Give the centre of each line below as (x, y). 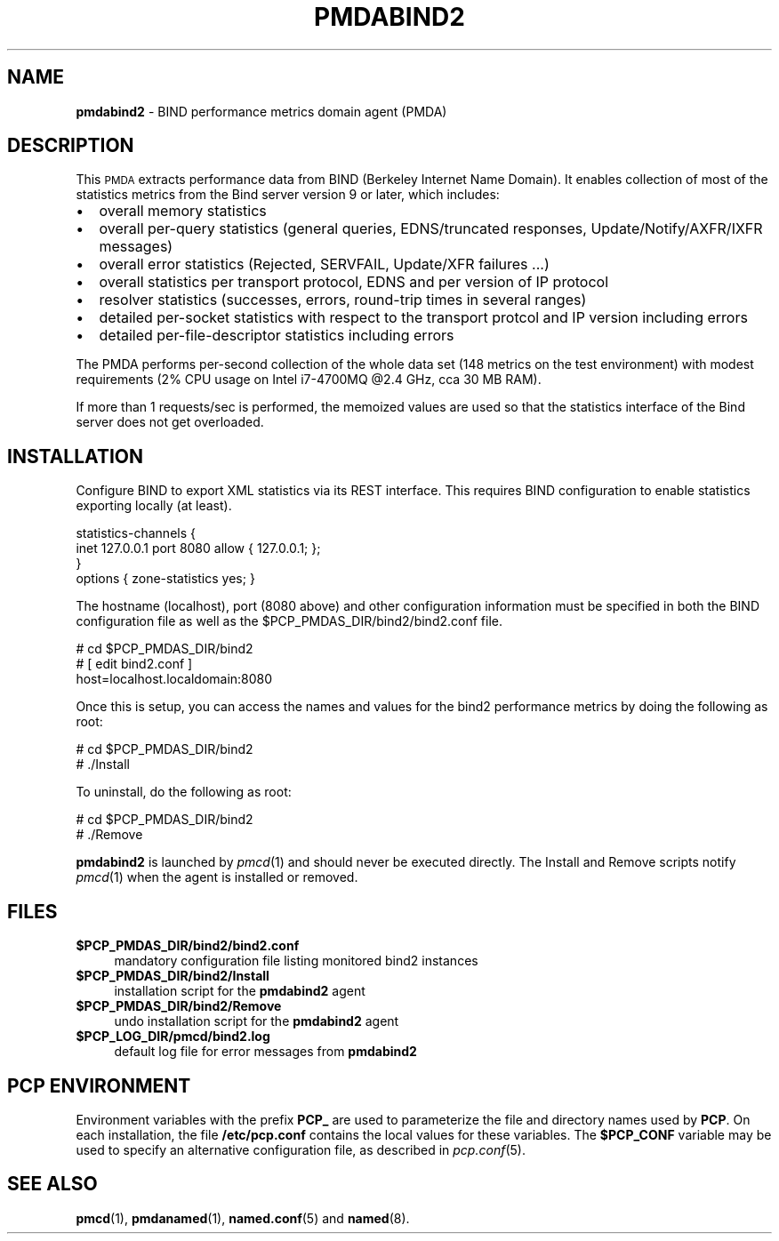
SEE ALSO (52, 1184)
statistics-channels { (136, 533)
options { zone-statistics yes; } (165, 579)
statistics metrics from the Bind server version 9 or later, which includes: (288, 195)
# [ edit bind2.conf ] (134, 664)
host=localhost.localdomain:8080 (174, 679)
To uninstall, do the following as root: (184, 792)
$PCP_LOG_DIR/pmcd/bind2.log (173, 1037)
